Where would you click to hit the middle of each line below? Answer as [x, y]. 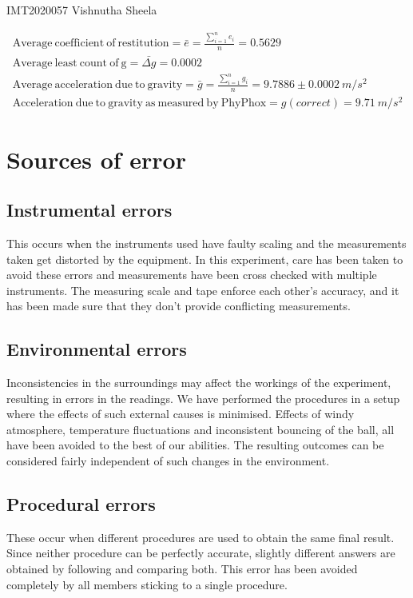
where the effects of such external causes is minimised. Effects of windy [181, 414]
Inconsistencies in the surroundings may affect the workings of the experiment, [199, 383]
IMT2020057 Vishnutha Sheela [82, 10]
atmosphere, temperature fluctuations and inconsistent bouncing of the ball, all [201, 429]
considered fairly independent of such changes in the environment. [168, 461]
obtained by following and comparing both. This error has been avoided [182, 569]
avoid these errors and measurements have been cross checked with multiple [192, 275]
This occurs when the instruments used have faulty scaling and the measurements [206, 243]
